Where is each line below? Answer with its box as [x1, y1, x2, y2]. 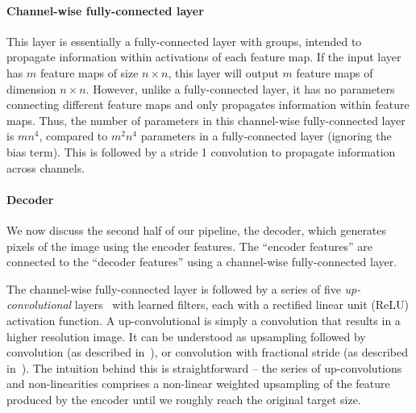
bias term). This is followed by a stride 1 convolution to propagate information [6, 143, 396, 160]
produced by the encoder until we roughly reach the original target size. [6, 390, 361, 407]
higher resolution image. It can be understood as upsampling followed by [6, 327, 366, 344]
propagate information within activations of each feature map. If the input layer [6, 48, 401, 65]
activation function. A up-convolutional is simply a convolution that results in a [6, 311, 401, 328]
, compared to [39, 127, 108, 144]
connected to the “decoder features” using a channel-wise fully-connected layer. [6, 253, 397, 270]
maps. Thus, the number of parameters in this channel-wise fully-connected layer [6, 111, 406, 128]
